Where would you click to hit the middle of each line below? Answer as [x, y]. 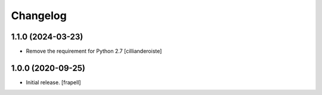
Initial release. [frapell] [53, 82]
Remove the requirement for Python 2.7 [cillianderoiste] [94, 51]
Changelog [39, 16]
